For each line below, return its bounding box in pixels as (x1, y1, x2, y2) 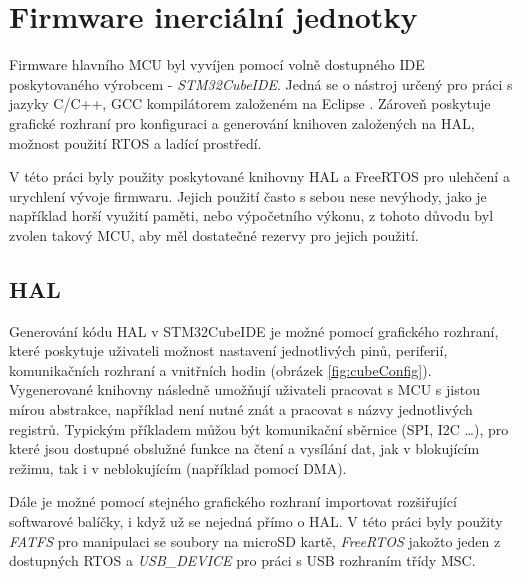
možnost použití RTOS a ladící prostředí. (9, 132, 262, 153)
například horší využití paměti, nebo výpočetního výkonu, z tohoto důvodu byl (9, 205, 494, 226)
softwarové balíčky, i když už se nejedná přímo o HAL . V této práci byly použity (9, 511, 503, 532)
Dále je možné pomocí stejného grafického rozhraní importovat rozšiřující (9, 491, 457, 512)
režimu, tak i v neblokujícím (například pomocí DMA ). (9, 457, 347, 478)
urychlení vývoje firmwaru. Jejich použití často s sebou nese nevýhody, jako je (9, 185, 487, 206)
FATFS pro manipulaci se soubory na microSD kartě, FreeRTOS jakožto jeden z (9, 530, 501, 551)
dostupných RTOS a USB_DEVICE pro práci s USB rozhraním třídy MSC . (9, 550, 476, 571)
